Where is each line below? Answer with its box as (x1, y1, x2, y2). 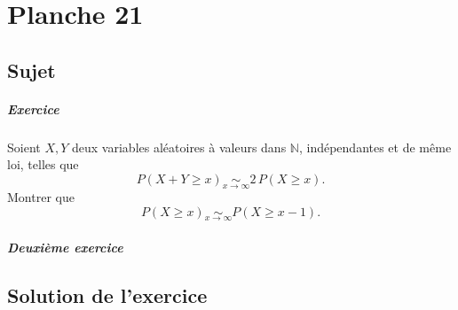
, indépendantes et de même (298, 137, 452, 156)
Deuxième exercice (7, 237, 123, 256)
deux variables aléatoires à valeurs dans (72, 137, 287, 156)
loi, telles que (7, 155, 79, 174)
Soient (7, 137, 41, 156)
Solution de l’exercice (7, 281, 208, 308)
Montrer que (7, 188, 75, 206)
